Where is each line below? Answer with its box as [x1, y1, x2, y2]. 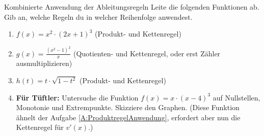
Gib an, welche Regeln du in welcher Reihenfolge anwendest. [4, 11, 193, 22]
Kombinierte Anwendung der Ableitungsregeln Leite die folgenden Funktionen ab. [4, 2, 259, 12]
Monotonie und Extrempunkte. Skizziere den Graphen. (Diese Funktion [16, 102, 240, 113]
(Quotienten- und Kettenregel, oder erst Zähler [73, 48, 221, 58]
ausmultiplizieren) [16, 58, 72, 69]
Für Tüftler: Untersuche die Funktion [16, 92, 139, 103]
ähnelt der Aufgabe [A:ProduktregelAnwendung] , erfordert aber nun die [16, 112, 241, 122]
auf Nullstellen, [213, 92, 260, 103]
